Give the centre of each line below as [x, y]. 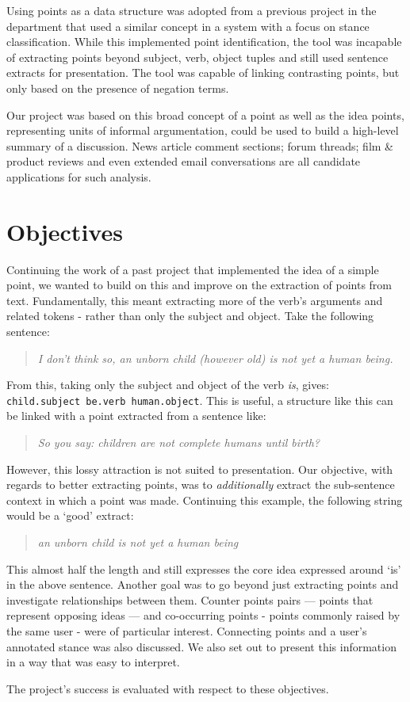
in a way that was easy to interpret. [93, 662]
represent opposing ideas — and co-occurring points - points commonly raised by [203, 615]
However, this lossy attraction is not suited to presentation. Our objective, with [200, 469]
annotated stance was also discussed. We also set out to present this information [201, 646]
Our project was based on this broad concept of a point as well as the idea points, [205, 114]
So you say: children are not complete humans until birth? [178, 443]
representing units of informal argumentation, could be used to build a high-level [203, 130]
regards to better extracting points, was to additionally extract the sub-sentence [201, 485]
